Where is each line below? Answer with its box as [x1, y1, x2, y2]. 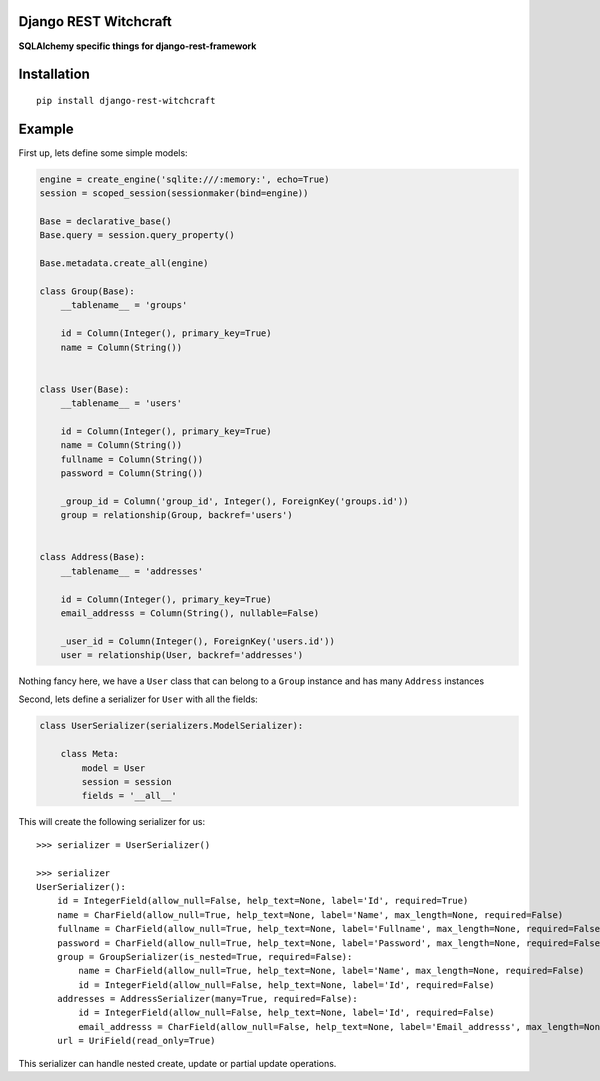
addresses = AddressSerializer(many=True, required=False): [56, 993, 359, 1005]
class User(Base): [39, 383, 130, 395]
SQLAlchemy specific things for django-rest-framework [18, 40, 257, 52]
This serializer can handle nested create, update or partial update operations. [18, 1057, 337, 1069]
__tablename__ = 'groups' [60, 300, 188, 311]
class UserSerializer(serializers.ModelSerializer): [39, 720, 304, 732]
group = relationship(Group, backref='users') [60, 510, 294, 521]
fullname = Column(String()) [60, 453, 204, 465]
